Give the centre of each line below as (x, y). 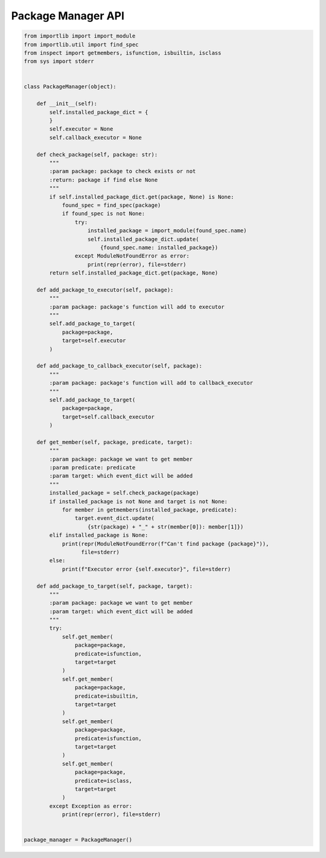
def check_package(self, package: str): (97, 154)
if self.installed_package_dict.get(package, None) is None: (142, 197)
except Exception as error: (91, 806)
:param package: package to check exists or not (123, 171)
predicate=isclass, (104, 781)
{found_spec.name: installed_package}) (159, 247)
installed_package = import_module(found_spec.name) (167, 231)
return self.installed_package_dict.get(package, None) (134, 273)
